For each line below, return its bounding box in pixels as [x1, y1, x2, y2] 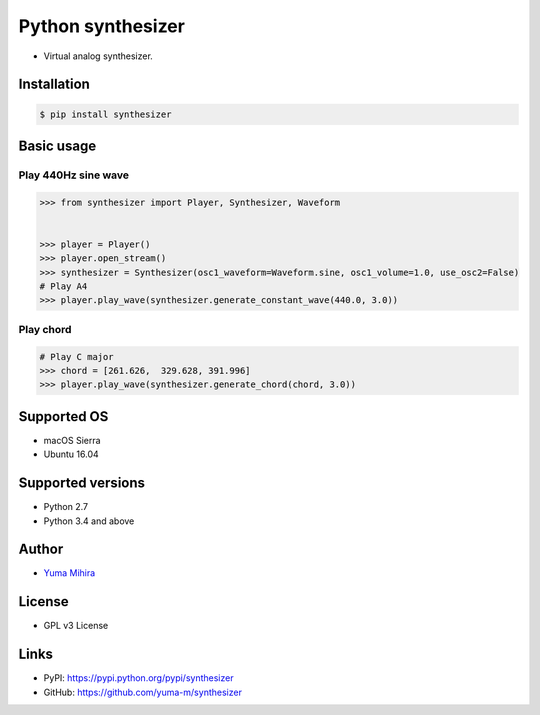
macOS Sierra [43, 434, 101, 446]
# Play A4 [39, 281, 88, 292]
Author [18, 541, 64, 558]
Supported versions [18, 475, 145, 492]
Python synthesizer [18, 15, 185, 37]
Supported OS [18, 408, 109, 425]
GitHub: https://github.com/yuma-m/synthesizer [43, 686, 242, 698]
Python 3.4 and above [43, 515, 135, 527]
